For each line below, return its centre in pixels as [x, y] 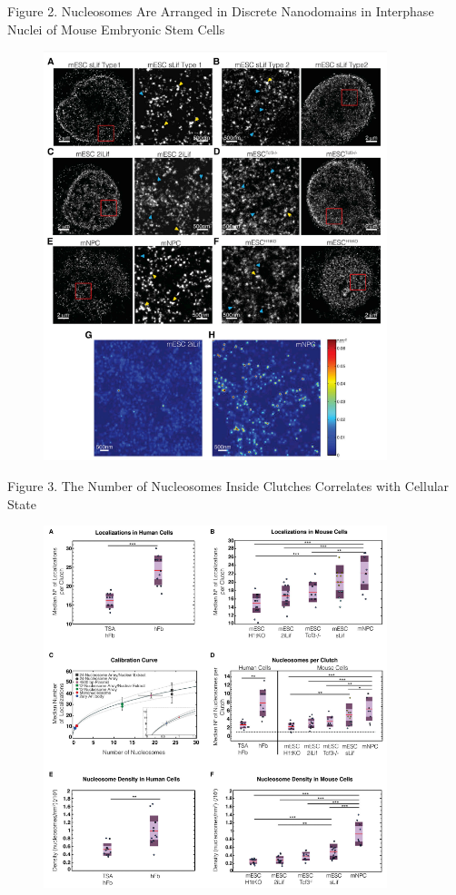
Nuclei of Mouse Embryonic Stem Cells [116, 29]
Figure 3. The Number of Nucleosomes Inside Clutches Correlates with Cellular [228, 486]
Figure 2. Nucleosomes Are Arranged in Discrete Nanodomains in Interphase [221, 11]
